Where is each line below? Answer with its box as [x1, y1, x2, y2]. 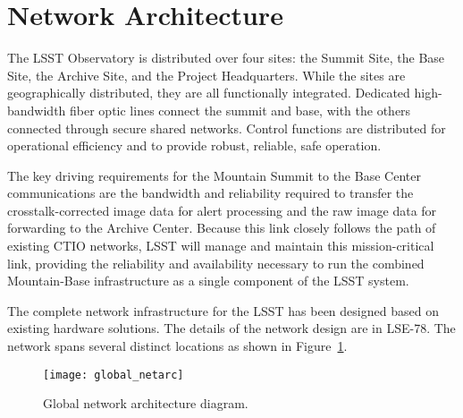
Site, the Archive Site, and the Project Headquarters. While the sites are [7, 65, 406, 84]
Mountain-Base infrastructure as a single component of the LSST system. [7, 271, 409, 290]
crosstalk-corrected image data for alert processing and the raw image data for [7, 200, 437, 219]
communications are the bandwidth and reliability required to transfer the [7, 183, 414, 202]
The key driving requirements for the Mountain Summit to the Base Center [7, 166, 421, 184]
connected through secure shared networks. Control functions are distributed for [7, 118, 446, 137]
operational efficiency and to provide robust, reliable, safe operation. [7, 136, 382, 155]
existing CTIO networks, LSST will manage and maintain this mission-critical [7, 236, 434, 255]
